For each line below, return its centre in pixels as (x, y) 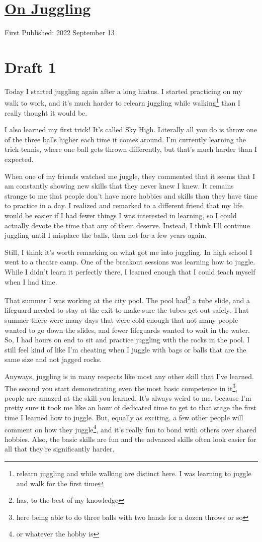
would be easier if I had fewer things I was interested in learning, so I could (121, 215)
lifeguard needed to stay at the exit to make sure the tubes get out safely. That (127, 310)
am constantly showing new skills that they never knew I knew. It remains (119, 186)
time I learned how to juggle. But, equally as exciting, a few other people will (124, 418)
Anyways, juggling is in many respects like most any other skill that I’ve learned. (129, 376)
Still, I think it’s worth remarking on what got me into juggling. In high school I (128, 252)
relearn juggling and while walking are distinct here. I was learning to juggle (134, 473)
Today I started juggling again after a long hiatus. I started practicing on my (123, 91)
